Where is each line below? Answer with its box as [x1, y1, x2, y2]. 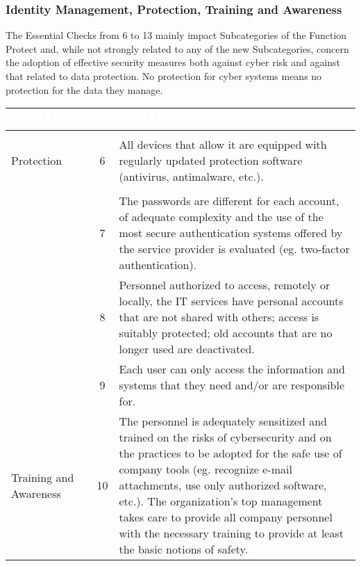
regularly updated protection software [119, 152, 303, 169]
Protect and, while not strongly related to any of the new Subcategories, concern [6, 41, 349, 56]
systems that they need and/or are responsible [119, 377, 345, 394]
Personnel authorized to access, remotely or [119, 277, 330, 293]
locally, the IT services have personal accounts [119, 293, 344, 309]
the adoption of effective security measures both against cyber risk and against [6, 55, 341, 70]
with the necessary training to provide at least [119, 525, 344, 542]
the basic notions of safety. [119, 541, 249, 558]
